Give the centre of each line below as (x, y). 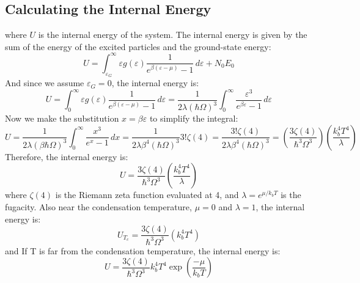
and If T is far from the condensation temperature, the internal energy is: (143, 250)
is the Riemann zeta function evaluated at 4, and (147, 195)
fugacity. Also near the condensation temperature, (98, 206)
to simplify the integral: (194, 118)
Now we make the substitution (62, 118)
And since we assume (45, 83)
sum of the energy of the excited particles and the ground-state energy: (138, 46)
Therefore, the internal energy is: (67, 156)
